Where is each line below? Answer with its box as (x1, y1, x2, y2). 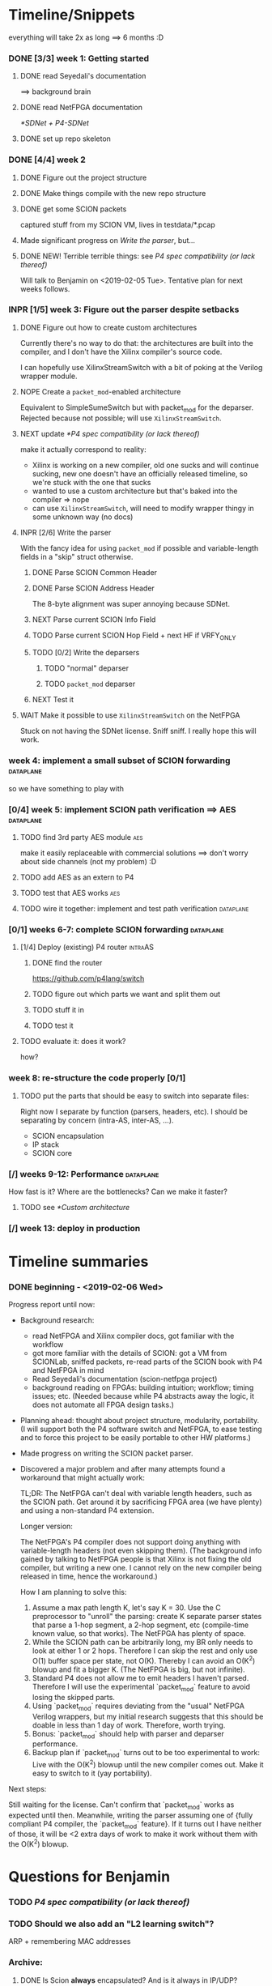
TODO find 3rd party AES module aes (19, 833, 143, 842)
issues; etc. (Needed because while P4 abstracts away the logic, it (32, 1391, 255, 1401)
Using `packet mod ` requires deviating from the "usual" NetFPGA (32, 1701, 245, 1712)
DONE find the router (32, 958, 103, 968)
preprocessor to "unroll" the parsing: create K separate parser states (32, 1612, 262, 1622)
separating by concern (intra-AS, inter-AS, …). (19, 1115, 174, 1125)
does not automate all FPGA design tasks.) (32, 1400, 174, 1410)
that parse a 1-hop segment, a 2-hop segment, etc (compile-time (32, 1620, 249, 1630)
